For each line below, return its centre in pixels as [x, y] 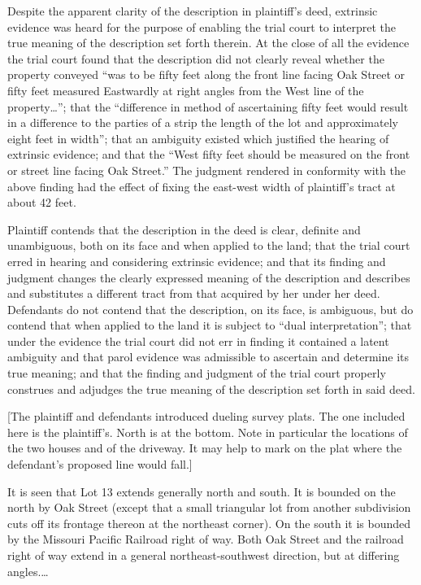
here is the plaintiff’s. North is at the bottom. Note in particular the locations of [208, 432]
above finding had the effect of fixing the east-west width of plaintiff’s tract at [202, 186]
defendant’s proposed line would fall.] [100, 464]
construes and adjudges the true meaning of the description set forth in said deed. [211, 389]
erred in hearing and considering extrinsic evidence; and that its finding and [197, 261]
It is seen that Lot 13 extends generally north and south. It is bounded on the [202, 491]
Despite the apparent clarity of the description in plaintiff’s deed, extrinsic [193, 11]
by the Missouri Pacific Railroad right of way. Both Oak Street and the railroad [206, 539]
